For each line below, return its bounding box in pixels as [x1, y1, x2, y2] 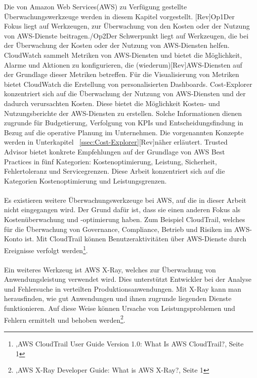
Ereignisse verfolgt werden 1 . [4, 243, 88, 255]
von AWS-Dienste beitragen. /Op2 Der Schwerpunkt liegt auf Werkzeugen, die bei [4, 30, 249, 40]
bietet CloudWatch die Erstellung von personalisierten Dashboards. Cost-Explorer [4, 78, 253, 89]
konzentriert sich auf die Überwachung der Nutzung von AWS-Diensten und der [4, 88, 246, 99]
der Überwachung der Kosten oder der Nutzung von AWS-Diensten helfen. [4, 40, 230, 50]
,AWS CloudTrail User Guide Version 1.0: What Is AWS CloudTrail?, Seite [15, 338, 244, 348]
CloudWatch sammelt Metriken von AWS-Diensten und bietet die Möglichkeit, [4, 49, 242, 60]
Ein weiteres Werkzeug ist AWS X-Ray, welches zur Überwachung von [4, 264, 216, 274]
